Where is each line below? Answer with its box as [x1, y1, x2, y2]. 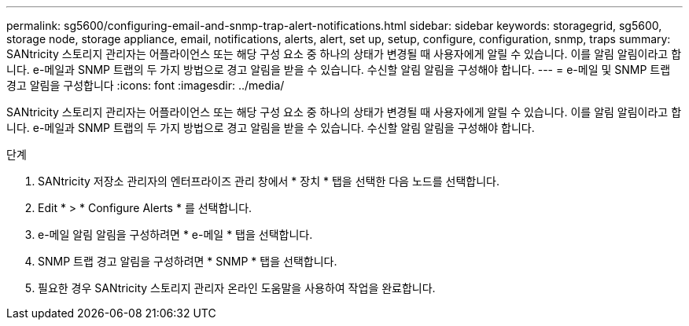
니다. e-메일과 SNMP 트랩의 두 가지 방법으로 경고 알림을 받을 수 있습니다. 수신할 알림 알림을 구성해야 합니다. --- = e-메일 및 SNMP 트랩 [6, 63, 671, 76]
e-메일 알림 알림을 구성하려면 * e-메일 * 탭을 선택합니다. [38, 228, 313, 241]
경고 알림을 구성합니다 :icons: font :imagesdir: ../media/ [6, 79, 285, 92]
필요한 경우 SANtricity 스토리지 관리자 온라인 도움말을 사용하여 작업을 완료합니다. [38, 281, 436, 295]
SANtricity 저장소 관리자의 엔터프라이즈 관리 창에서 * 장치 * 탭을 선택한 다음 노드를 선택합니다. [38, 174, 499, 188]
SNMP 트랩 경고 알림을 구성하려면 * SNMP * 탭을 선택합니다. [38, 255, 337, 268]
